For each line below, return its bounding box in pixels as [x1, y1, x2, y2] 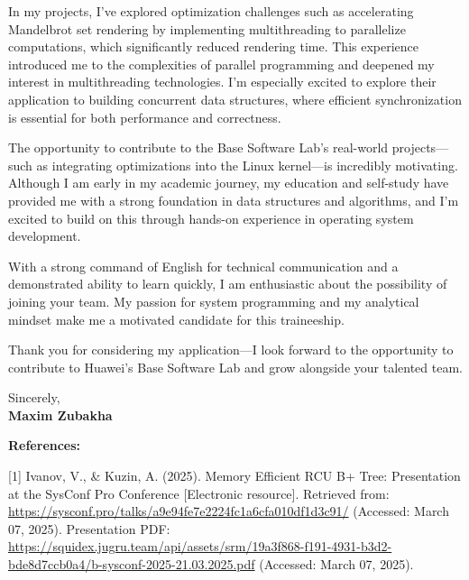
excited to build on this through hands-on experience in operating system [8, 208, 414, 227]
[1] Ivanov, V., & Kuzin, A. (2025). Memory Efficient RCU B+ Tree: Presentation [8, 466, 461, 485]
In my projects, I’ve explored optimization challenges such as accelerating [8, 2, 414, 20]
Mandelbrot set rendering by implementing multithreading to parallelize [8, 19, 406, 38]
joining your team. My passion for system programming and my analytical [8, 291, 419, 310]
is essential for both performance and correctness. [8, 107, 281, 126]
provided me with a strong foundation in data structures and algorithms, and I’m [8, 190, 459, 209]
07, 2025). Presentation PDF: [8, 519, 170, 538]
